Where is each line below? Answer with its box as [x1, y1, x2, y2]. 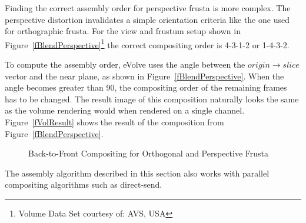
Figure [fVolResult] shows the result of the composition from [5, 116, 224, 128]
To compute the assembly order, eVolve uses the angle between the [5, 58, 245, 71]
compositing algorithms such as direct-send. [5, 178, 162, 191]
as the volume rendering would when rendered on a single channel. [5, 104, 245, 117]
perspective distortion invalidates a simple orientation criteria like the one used [5, 13, 290, 25]
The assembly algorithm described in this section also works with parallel [5, 167, 270, 179]
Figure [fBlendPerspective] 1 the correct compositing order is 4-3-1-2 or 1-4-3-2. [5, 36, 290, 51]
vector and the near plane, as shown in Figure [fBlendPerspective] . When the [5, 69, 284, 82]
